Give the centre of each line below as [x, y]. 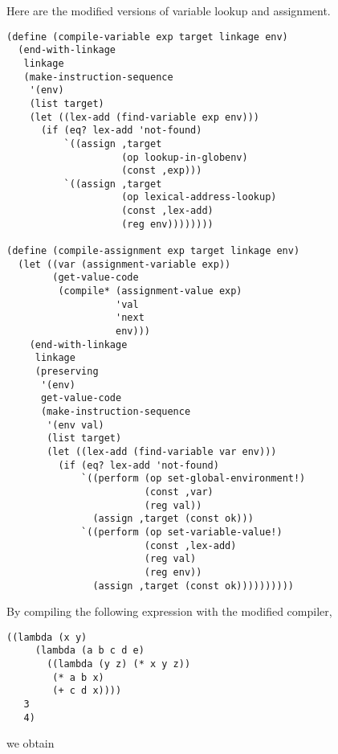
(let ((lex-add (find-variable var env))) [162, 451]
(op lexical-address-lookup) [199, 197]
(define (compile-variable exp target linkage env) [147, 37]
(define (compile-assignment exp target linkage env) [153, 251]
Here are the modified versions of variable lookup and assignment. [169, 10]
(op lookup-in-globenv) [185, 157]
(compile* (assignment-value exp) [150, 291]
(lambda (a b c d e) [90, 651]
